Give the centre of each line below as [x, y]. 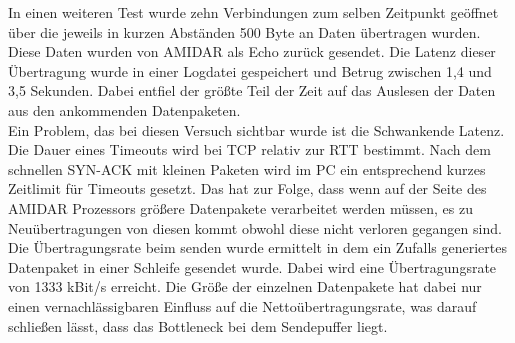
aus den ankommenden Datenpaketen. [124, 109]
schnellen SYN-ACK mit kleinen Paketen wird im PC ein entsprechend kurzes [247, 168]
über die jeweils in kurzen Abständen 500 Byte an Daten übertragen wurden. [244, 31]
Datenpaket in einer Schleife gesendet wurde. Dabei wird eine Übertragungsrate [252, 266]
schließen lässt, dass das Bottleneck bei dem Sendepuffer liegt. [198, 325]
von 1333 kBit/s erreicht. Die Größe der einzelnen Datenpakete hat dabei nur [245, 286]
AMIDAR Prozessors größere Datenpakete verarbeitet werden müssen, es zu [240, 207]
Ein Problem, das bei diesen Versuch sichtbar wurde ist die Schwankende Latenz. [256, 129]
